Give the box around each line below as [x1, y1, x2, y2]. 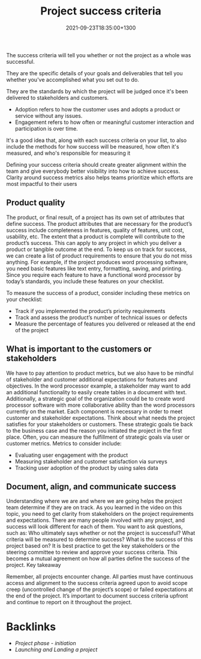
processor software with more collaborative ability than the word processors [6, 401, 195, 409]
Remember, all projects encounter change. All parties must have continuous [6, 573, 194, 580]
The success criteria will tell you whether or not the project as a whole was [6, 51, 191, 58]
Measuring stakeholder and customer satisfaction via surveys [14, 457, 168, 465]
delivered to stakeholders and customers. [6, 94, 109, 101]
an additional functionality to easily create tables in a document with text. [6, 388, 187, 395]
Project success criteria [40, 4, 161, 18]
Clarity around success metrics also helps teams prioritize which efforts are [6, 173, 193, 181]
